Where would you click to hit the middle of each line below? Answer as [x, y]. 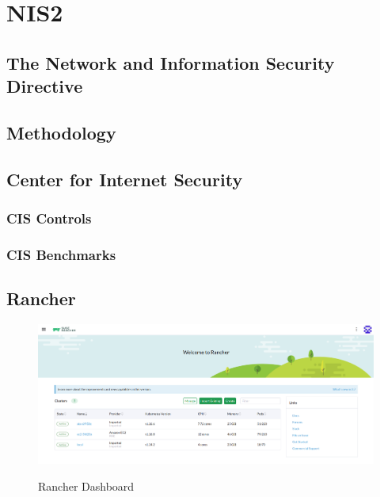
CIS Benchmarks [61, 254]
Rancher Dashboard [86, 486]
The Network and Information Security [171, 62]
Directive [45, 86]
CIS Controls [49, 218]
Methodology [61, 132]
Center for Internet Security [125, 179]
